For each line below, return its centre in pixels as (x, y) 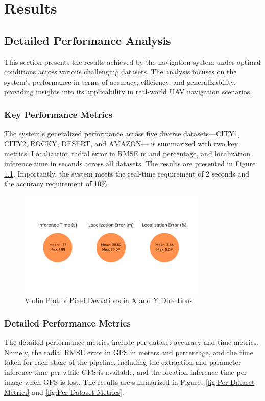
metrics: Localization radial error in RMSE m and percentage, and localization (127, 153)
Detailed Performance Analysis (88, 40)
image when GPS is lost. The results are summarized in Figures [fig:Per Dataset (129, 382)
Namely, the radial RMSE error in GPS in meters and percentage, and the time (129, 352)
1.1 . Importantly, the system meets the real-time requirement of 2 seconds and (127, 173)
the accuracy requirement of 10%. (57, 183)
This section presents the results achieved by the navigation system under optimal (132, 61)
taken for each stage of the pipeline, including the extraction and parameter (123, 362)
